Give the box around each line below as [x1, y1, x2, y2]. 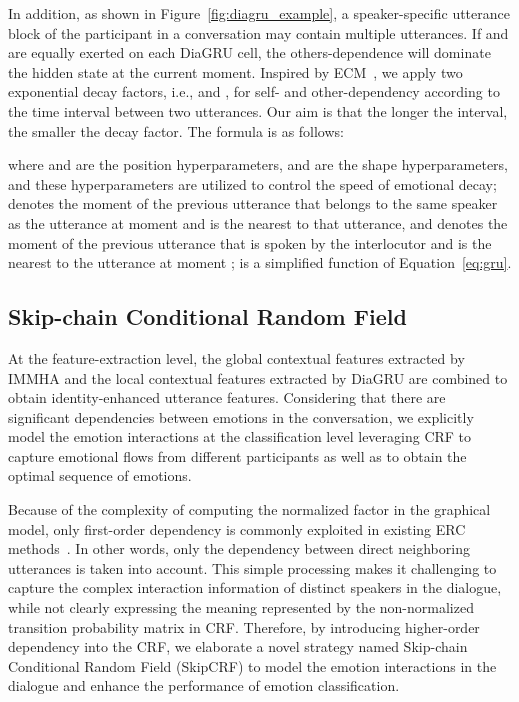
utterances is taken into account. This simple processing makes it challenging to [8, 557, 497, 578]
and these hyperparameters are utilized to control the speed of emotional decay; [8, 173, 497, 194]
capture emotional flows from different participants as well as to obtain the [8, 445, 467, 466]
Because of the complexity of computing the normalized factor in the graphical [8, 499, 491, 520]
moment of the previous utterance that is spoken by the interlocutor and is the [8, 232, 492, 253]
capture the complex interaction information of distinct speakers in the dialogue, [8, 577, 502, 598]
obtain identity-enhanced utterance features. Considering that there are [8, 387, 446, 408]
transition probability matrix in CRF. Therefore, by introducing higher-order [8, 616, 480, 637]
